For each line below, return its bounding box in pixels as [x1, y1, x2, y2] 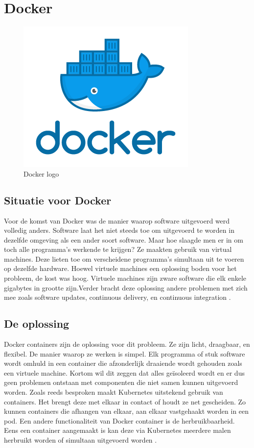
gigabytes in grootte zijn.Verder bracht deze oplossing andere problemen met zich [4, 282, 248, 292]
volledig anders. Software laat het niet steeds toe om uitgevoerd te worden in [4, 225, 234, 235]
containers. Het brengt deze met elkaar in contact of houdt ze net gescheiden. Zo [4, 396, 246, 406]
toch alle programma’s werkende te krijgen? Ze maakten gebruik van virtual [4, 244, 232, 254]
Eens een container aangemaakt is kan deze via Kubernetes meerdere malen [4, 425, 231, 435]
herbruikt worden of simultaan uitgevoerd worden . [4, 435, 157, 445]
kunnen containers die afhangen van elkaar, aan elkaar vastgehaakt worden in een [4, 406, 249, 416]
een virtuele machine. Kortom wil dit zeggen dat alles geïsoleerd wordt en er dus [4, 367, 245, 378]
